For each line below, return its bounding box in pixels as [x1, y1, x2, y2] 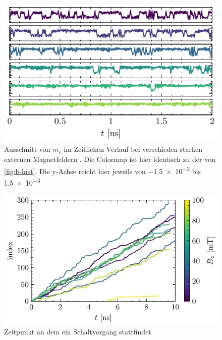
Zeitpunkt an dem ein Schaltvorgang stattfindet [4, 326, 151, 337]
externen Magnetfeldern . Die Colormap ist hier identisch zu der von [4, 153, 215, 164]
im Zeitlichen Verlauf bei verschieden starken [64, 144, 203, 154]
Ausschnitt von [4, 144, 50, 154]
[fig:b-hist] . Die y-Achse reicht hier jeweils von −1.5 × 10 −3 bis [4, 164, 201, 176]
